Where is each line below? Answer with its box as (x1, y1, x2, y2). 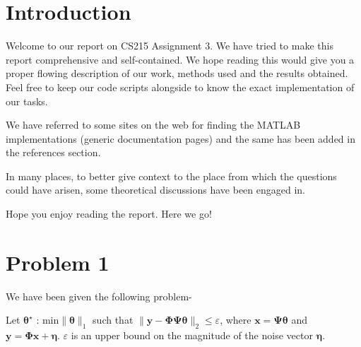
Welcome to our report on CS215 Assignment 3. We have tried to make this (6, 38, 333, 53)
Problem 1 (6, 247, 110, 276)
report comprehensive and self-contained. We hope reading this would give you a (6, 52, 355, 66)
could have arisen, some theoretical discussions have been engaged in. (6, 182, 306, 197)
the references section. (6, 145, 101, 160)
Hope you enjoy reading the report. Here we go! (6, 206, 212, 221)
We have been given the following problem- (6, 288, 192, 303)
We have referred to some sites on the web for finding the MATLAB (6, 117, 301, 132)
